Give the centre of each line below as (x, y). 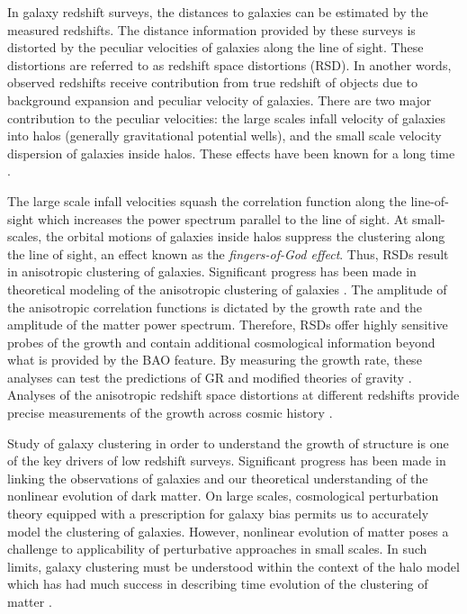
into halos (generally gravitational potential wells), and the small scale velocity (225, 135)
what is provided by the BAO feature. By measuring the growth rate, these (215, 360)
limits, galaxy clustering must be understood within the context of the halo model (233, 566)
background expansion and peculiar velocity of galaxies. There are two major (220, 99)
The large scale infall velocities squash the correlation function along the (207, 200)
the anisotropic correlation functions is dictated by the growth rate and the (215, 307)
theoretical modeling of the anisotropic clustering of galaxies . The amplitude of (227, 289)
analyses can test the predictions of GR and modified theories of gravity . (210, 377)
